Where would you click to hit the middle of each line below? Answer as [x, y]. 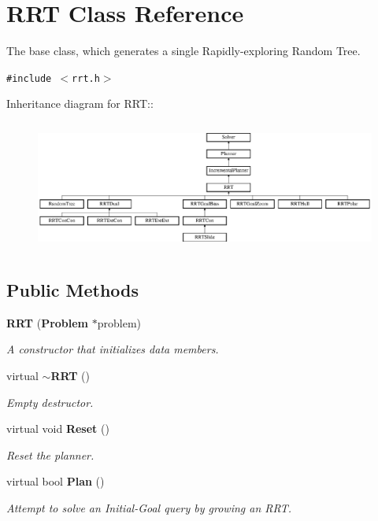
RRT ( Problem [48, 322]
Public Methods [73, 290]
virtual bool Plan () [56, 481]
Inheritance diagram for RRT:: [80, 103]
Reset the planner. [50, 454]
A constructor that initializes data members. [113, 349]
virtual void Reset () [58, 429]
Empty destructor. [50, 402]
